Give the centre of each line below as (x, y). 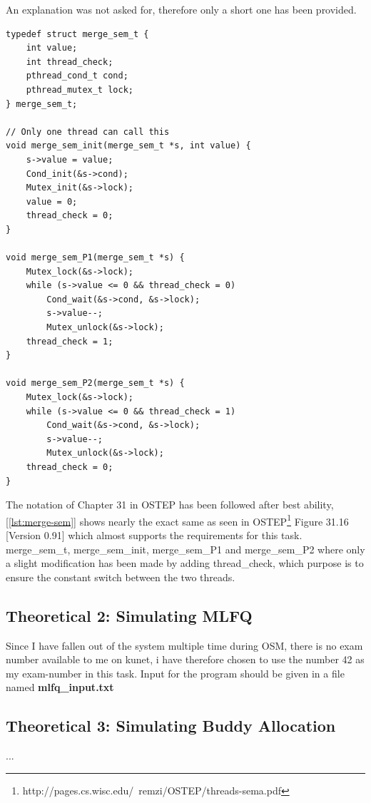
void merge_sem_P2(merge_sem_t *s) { (95, 383)
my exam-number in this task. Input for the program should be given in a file (175, 673)
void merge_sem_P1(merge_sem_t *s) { (95, 258)
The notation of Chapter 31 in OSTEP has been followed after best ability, (170, 505)
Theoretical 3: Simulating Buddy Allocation (171, 726)
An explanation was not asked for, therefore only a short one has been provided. (181, 9)
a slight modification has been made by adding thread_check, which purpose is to (185, 563)
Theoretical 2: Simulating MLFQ (129, 615)
